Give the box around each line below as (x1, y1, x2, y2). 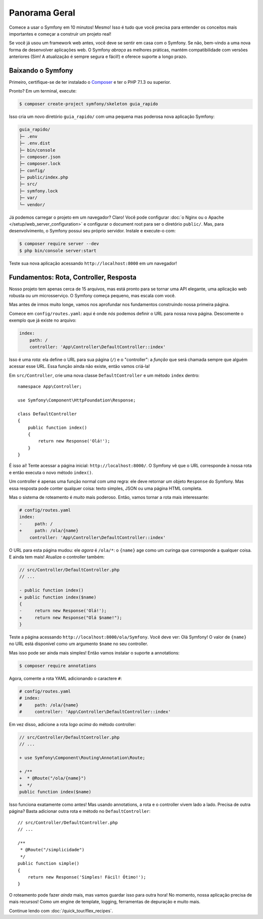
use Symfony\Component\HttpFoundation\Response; (18, 397, 136, 403)
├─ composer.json (19, 154, 61, 159)
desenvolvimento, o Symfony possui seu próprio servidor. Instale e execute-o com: (9, 228, 176, 234)
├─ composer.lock (19, 161, 61, 167)
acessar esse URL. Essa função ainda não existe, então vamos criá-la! (9, 364, 150, 369)
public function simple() (18, 861, 80, 866)
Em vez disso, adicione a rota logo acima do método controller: (9, 721, 136, 727)
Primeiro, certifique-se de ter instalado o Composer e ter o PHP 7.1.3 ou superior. (9, 79, 171, 85)
